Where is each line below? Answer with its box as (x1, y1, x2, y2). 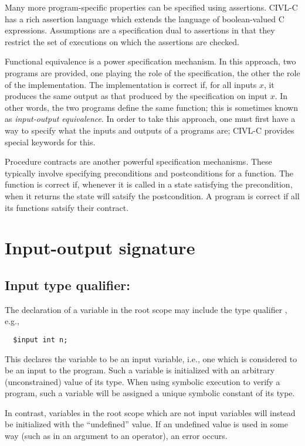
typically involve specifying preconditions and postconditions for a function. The (5, 166, 294, 179)
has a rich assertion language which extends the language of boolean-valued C (5, 12, 284, 25)
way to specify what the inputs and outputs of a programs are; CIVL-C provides (5, 124, 294, 136)
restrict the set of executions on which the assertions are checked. (5, 35, 239, 47)
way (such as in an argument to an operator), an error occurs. (5, 430, 228, 442)
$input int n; (13, 335, 68, 344)
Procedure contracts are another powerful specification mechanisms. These (5, 155, 272, 168)
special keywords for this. (5, 135, 96, 148)
